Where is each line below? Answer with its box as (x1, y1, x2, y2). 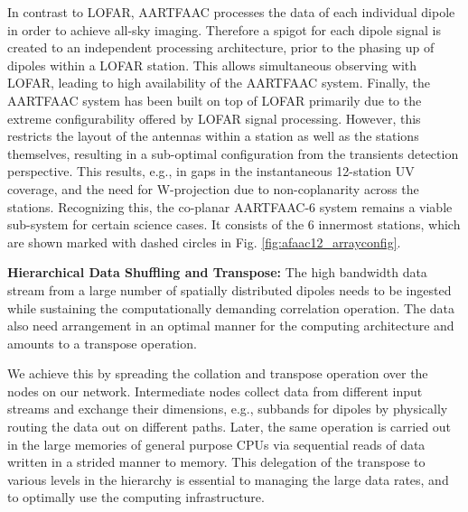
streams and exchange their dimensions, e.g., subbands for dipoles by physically (7, 399, 448, 418)
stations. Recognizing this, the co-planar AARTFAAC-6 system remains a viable (7, 197, 453, 216)
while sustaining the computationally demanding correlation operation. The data (7, 298, 454, 317)
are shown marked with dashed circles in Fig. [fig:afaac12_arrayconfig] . (7, 232, 401, 251)
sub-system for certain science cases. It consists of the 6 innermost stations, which (7, 215, 461, 234)
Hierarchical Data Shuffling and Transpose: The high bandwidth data (7, 263, 427, 282)
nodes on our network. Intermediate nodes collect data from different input (7, 381, 423, 400)
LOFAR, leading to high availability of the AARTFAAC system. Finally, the (7, 73, 431, 92)
